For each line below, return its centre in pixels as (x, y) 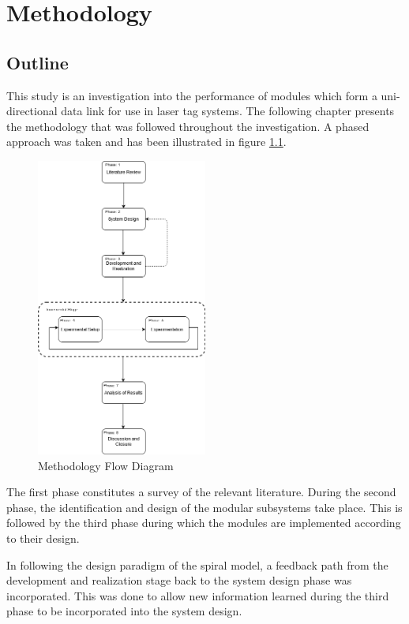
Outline (38, 62)
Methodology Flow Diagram (106, 465)
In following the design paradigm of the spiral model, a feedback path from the (197, 564)
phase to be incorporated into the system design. (124, 611)
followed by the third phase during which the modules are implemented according (204, 523)
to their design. (43, 538)
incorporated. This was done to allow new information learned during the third (198, 595)
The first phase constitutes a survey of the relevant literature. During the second (201, 492)
